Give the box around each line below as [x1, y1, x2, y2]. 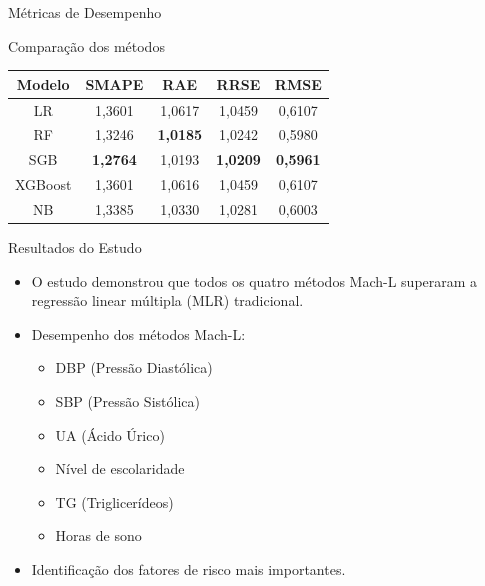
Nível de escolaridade [55, 458, 185, 479]
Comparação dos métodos [8, 35, 165, 56]
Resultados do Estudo [8, 237, 142, 257]
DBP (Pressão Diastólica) [55, 357, 213, 378]
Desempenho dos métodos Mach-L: [31, 323, 246, 344]
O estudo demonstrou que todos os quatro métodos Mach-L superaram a [31, 270, 478, 291]
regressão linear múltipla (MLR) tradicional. [31, 290, 304, 311]
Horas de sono [55, 525, 142, 546]
